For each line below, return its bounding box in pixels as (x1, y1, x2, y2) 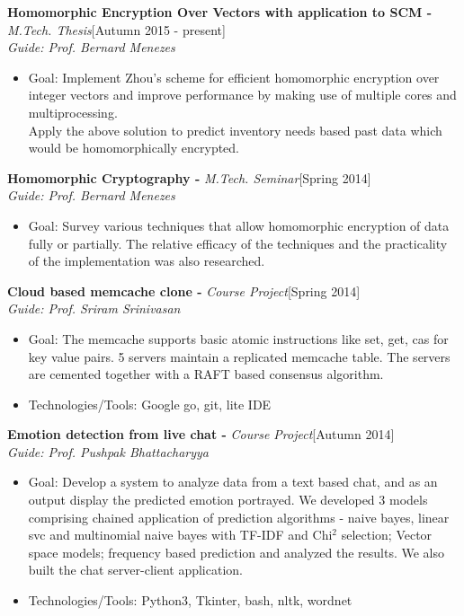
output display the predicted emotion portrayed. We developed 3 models (28, 490, 428, 509)
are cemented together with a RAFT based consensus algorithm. (28, 365, 384, 383)
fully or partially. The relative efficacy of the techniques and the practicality (28, 233, 448, 252)
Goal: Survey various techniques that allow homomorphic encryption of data (28, 216, 450, 234)
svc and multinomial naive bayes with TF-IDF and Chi (28, 525, 333, 544)
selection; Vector (341, 525, 433, 544)
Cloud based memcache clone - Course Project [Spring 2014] (7, 281, 361, 300)
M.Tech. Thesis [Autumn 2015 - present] (7, 20, 226, 39)
